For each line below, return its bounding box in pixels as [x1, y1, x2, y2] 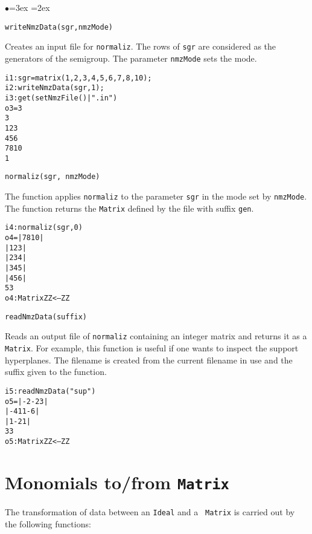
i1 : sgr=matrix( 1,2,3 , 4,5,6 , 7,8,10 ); [5, 73, 152, 82]
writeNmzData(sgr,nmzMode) [5, 22, 113, 31]
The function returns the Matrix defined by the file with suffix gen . [5, 201, 254, 214]
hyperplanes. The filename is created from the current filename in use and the [5, 353, 293, 366]
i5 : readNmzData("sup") [5, 386, 96, 396]
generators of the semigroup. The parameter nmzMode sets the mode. [5, 51, 257, 64]
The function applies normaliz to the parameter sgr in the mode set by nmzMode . [5, 190, 307, 203]
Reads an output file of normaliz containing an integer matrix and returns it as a [5, 330, 307, 342]
